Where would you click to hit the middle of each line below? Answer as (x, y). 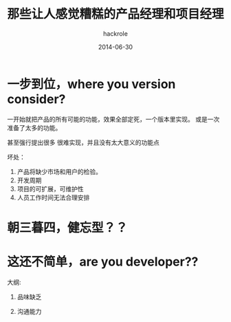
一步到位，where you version (91, 84)
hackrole (115, 33)
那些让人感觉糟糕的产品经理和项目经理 (116, 14)
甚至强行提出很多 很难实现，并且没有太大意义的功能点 (83, 142)
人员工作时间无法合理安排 (53, 197)
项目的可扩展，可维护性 (50, 189)
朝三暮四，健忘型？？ (68, 227)
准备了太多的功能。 (34, 127)
